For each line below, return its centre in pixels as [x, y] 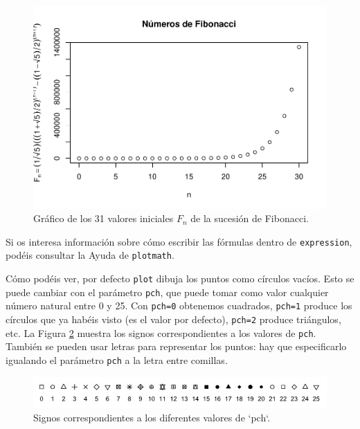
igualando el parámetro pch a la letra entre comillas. [117, 359]
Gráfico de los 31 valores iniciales [103, 218]
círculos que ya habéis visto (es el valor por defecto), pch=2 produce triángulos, [173, 319]
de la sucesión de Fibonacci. [250, 218]
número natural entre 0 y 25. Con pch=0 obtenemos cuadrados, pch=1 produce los [179, 305]
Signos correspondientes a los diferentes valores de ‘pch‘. [152, 418]
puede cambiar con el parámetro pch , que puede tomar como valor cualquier [167, 292]
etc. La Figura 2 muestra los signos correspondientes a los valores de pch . [161, 332]
